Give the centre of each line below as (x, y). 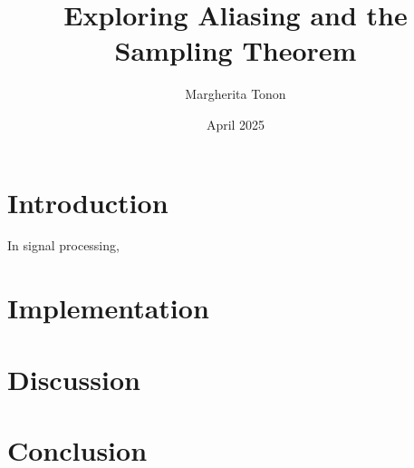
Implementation (108, 308)
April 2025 (236, 124)
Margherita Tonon (236, 94)
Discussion (74, 379)
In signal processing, (63, 245)
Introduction (88, 202)
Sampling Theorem (236, 50)
